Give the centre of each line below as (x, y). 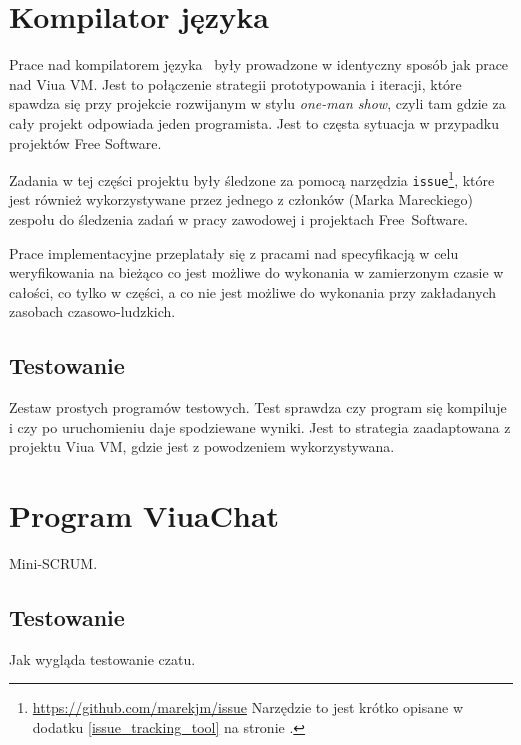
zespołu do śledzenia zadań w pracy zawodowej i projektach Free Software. (239, 219)
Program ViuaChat (144, 515)
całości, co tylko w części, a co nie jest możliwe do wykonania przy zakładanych (253, 291)
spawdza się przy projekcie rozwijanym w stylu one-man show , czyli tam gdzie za (257, 103)
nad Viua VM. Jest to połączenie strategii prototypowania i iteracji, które (235, 83)
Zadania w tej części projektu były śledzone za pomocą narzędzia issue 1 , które (252, 178)
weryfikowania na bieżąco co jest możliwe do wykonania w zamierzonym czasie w (256, 272)
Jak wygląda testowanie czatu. (102, 658)
